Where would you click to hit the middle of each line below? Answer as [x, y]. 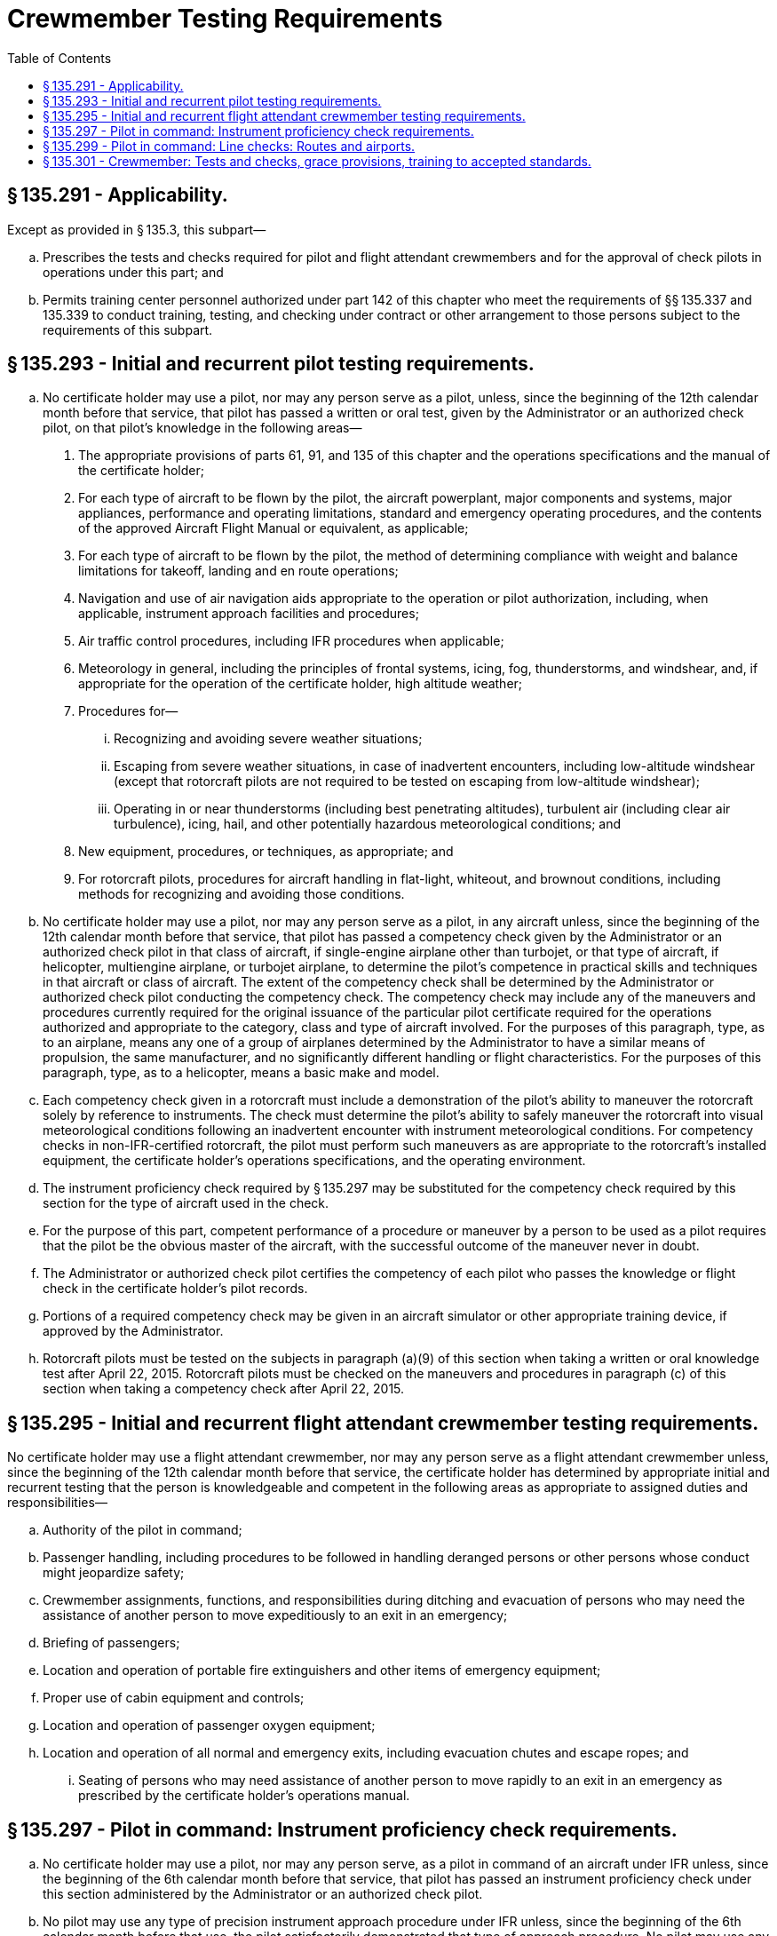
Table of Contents [59, 58]
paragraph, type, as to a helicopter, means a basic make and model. [241, 1073]
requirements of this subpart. [128, 329]
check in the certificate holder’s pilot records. [175, 1289]
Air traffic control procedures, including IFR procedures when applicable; [291, 641]
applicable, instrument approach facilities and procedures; [249, 614]
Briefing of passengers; [111, 1643]
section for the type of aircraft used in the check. [186, 1203]
